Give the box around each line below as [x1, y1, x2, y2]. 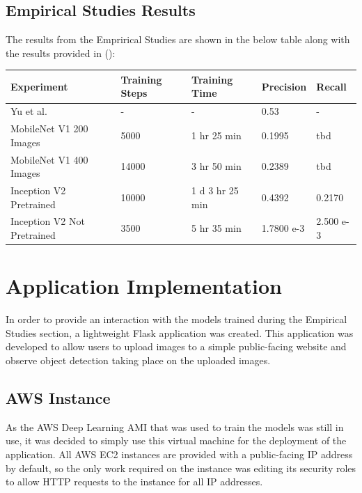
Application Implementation [6, 272, 282, 300]
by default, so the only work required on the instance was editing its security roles [6, 460, 356, 475]
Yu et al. [10, 104, 47, 118]
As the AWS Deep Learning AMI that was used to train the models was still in [6, 419, 344, 434]
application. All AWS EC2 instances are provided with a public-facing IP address [6, 447, 353, 462]
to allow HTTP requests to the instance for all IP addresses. [6, 474, 263, 489]
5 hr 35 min [191, 221, 242, 235]
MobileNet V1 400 [10, 152, 88, 166]
